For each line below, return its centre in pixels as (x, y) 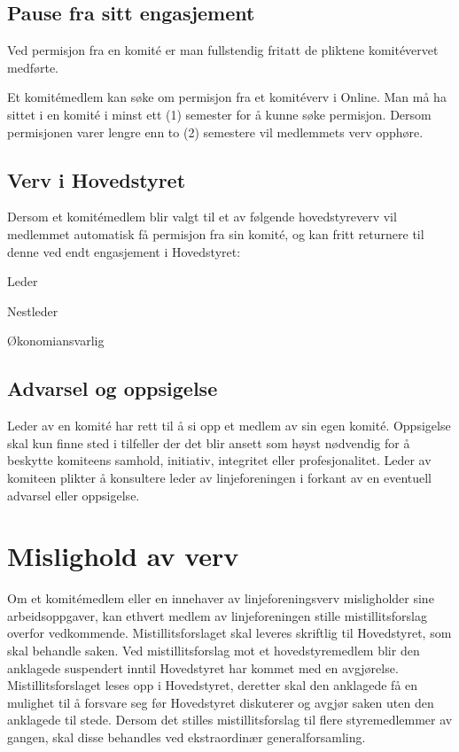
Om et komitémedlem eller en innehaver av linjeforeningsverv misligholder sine (221, 598)
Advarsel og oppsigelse (113, 388)
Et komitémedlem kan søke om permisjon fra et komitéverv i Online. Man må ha (227, 97)
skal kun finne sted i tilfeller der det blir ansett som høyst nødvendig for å (209, 442)
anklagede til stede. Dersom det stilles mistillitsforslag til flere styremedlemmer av (230, 720)
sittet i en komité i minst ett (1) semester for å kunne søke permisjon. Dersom (219, 114)
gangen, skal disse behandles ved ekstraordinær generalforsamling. (187, 736)
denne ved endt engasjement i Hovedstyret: (124, 251)
